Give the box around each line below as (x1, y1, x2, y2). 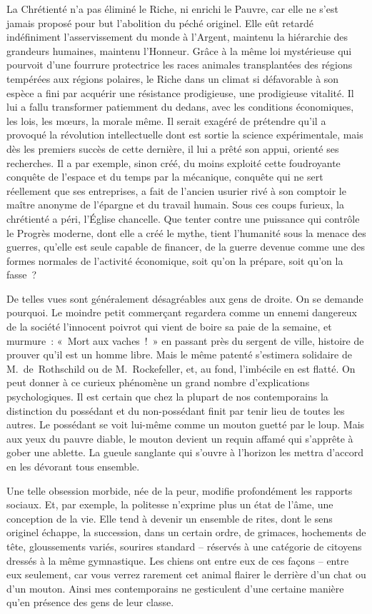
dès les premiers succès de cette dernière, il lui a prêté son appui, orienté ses (6, 141, 339, 156)
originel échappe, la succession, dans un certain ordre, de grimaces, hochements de (6, 525, 366, 540)
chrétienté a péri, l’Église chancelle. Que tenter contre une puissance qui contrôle (6, 211, 360, 226)
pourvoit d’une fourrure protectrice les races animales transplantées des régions (6, 57, 353, 72)
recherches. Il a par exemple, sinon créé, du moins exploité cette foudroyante (6, 155, 341, 170)
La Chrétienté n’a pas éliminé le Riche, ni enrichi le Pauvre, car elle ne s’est (6, 1, 338, 16)
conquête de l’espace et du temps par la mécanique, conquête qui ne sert (6, 169, 323, 184)
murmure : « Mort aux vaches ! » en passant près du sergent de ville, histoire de (6, 333, 364, 348)
